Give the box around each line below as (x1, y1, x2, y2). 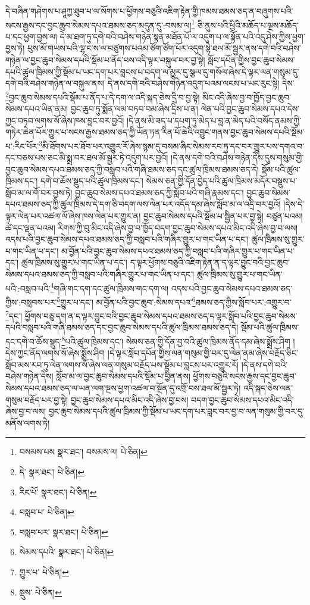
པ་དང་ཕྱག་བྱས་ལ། (5, 30, 57, 42)
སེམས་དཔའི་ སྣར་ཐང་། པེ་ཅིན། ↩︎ (19, 545, 114, 558)
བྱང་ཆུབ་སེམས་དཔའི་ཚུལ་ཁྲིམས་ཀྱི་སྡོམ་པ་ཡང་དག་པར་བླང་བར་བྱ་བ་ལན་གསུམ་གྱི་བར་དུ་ (48, 405, 304, 417)
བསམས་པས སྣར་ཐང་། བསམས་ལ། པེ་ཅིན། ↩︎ (19, 445, 148, 458)
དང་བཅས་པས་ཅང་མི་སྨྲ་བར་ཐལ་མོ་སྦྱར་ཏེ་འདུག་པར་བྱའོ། (5, 151, 168, 164)
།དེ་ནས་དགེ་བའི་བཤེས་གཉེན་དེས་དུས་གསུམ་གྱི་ (171, 151, 304, 164)
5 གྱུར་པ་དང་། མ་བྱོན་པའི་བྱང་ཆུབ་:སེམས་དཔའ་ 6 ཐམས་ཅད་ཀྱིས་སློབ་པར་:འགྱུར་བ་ (57, 294, 292, 308)
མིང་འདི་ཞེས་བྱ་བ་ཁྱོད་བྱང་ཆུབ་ (202, 91, 291, 103)
